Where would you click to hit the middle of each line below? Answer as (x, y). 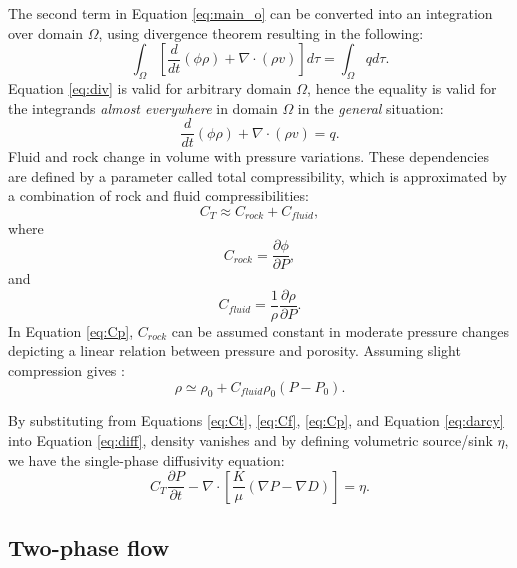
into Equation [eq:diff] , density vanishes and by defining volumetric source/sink (250, 439)
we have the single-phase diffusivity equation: (146, 459)
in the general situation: (370, 107)
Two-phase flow (89, 547)
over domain (46, 32)
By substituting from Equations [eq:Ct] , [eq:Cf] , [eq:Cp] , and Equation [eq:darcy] (256, 420)
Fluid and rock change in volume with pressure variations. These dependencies (249, 156)
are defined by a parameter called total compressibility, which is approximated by (257, 175)
